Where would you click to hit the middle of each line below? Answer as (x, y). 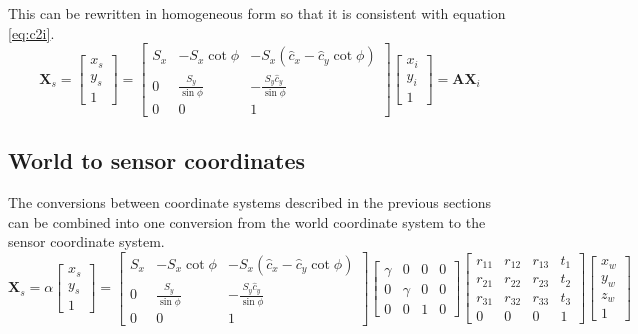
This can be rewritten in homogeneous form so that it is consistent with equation (257, 13)
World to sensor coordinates (157, 160)
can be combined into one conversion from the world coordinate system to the (247, 221)
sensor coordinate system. (86, 241)
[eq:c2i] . (31, 32)
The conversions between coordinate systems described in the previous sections (250, 202)
